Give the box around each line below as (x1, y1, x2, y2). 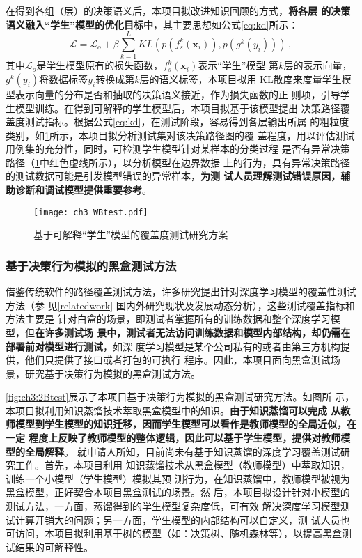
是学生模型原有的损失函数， (36, 58, 164, 72)
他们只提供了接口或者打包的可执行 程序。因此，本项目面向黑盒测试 (24, 352, 331, 367)
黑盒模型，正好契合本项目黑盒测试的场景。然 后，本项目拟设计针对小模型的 (6, 485, 350, 499)
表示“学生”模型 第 (198, 58, 279, 72)
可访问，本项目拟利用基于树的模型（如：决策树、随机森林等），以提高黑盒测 (6, 526, 352, 541)
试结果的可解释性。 (6, 539, 93, 554)
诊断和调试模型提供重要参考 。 (15, 183, 152, 197)
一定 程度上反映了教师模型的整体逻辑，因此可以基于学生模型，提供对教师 (6, 431, 341, 445)
